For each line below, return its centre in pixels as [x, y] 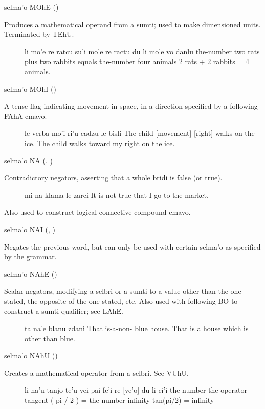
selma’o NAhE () [31, 273]
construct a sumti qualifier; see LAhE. [64, 311]
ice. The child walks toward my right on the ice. [100, 143]
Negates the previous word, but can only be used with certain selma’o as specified [132, 246]
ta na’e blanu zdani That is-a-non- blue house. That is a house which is [137, 328]
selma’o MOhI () [30, 88]
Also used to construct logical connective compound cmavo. [97, 212]
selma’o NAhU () [31, 355]
